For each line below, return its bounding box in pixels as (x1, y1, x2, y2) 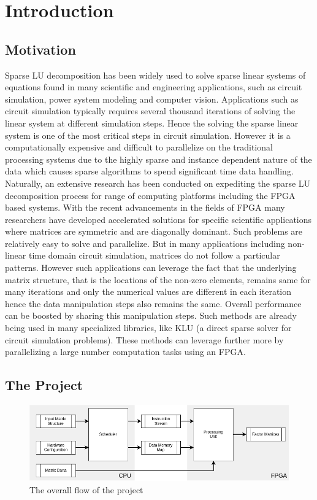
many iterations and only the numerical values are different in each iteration (5, 285, 292, 298)
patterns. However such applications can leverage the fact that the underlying (5, 261, 297, 274)
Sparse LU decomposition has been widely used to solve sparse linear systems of (5, 68, 306, 81)
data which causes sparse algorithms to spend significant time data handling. (5, 165, 294, 178)
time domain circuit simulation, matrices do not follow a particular (28, 249, 280, 262)
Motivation (5, 39, 76, 58)
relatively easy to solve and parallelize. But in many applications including (5, 236, 285, 249)
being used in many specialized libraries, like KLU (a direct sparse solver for (5, 321, 292, 334)
